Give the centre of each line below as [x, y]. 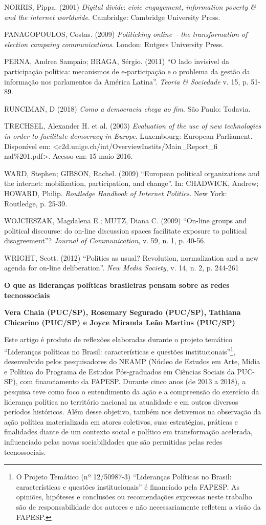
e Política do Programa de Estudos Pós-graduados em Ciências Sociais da [119, 371]
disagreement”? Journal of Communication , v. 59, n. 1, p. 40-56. [105, 240]
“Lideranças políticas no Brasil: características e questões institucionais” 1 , [120, 351]
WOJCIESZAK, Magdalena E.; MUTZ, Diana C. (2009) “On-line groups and [126, 220]
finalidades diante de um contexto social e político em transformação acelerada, [128, 432]
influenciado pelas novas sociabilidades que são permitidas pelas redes [113, 442]
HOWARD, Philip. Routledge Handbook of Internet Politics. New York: [116, 193]
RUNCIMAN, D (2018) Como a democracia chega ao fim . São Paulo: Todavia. [127, 108]
